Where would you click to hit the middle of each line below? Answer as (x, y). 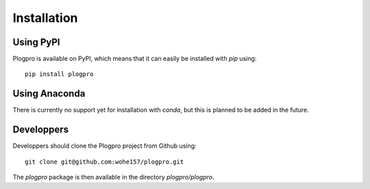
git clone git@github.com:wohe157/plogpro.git (104, 162)
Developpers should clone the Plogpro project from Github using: (104, 146)
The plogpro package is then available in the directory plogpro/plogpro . (114, 177)
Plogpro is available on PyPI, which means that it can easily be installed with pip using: (135, 59)
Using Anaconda (49, 93)
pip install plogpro (59, 74)
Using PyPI (36, 42)
